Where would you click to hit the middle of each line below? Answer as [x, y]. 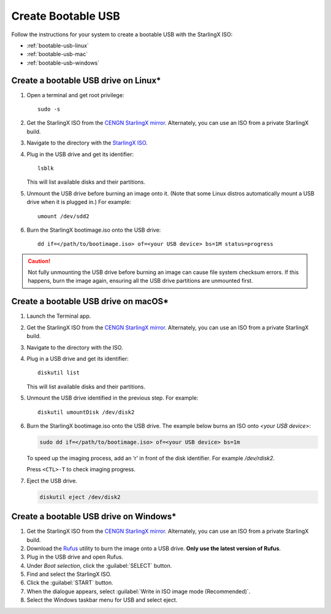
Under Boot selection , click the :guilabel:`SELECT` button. [99, 565]
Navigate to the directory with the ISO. [75, 347]
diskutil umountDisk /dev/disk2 [86, 412]
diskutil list [59, 373]
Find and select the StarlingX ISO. [69, 574]
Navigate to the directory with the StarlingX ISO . [87, 143]
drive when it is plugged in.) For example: [79, 202]
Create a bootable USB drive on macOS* [90, 301]
